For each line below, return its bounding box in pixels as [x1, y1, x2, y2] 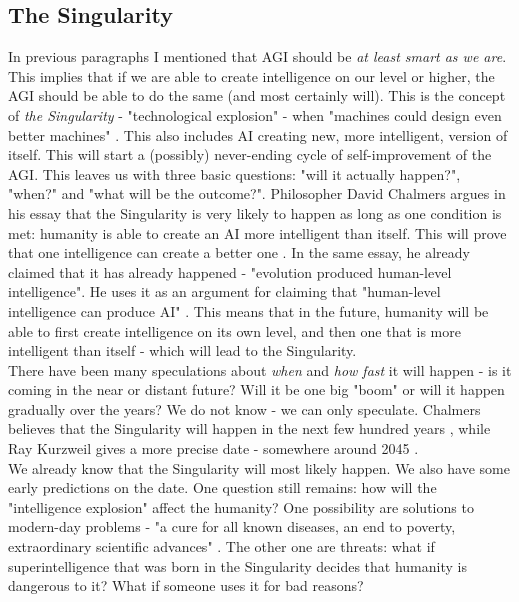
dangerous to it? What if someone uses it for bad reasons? [8, 575, 364, 596]
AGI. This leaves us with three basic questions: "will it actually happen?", [8, 163, 461, 184]
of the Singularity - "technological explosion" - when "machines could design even [8, 104, 502, 125]
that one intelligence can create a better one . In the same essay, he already [8, 242, 470, 263]
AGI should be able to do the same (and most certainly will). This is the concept [8, 85, 506, 106]
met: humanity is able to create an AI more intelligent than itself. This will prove [8, 222, 507, 243]
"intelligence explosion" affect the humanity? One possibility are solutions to [8, 496, 474, 517]
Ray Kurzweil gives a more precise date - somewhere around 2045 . [8, 438, 419, 459]
